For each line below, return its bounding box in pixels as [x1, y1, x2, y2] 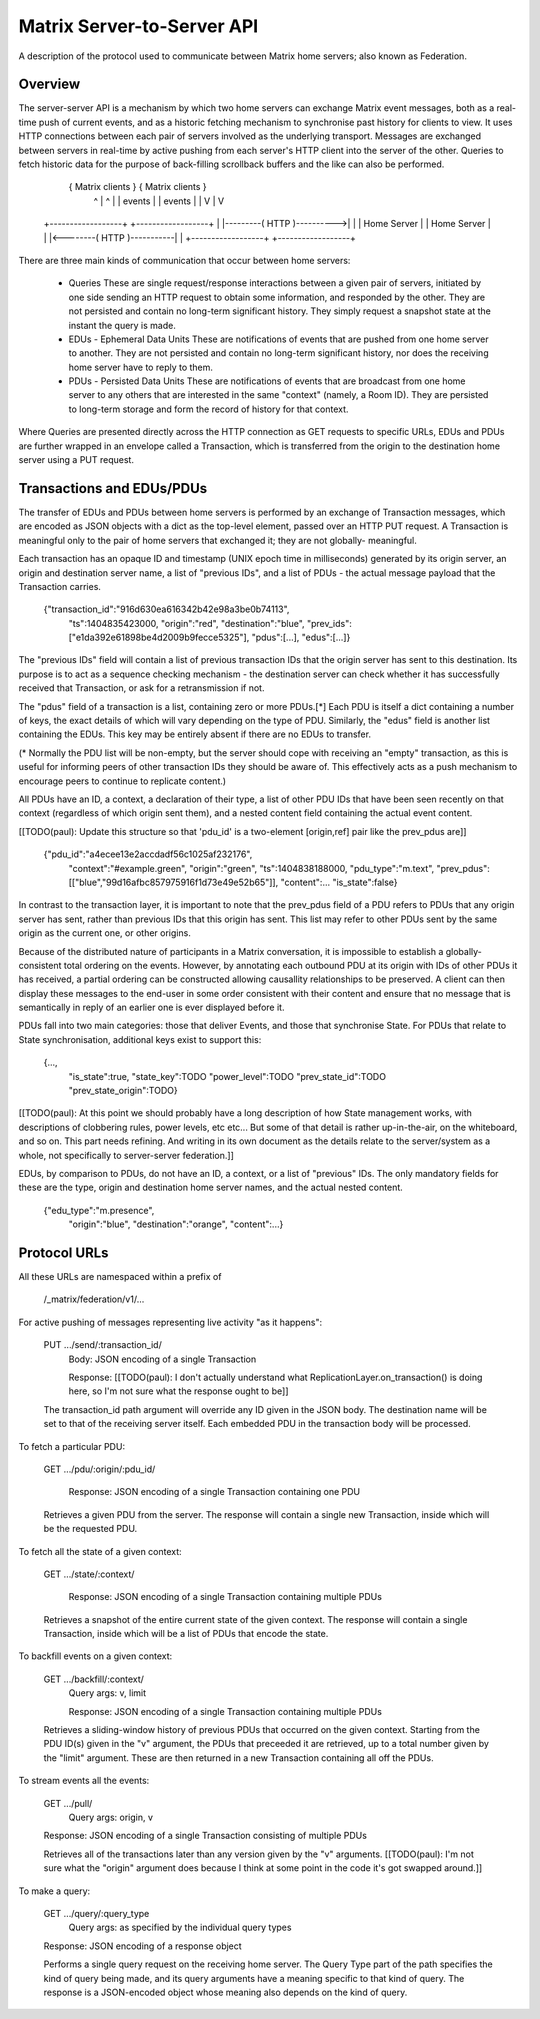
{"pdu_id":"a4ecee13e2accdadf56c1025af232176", [43, 848, 253, 860]
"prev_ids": [306, 617, 352, 629]
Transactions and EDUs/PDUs [18, 480, 208, 497]
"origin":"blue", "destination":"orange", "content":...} [68, 1218, 284, 1230]
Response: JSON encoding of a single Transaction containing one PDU [68, 1486, 361, 1498]
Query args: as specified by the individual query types [68, 1921, 292, 1934]
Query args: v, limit [68, 1687, 147, 1699]
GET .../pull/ [43, 1797, 93, 1809]
